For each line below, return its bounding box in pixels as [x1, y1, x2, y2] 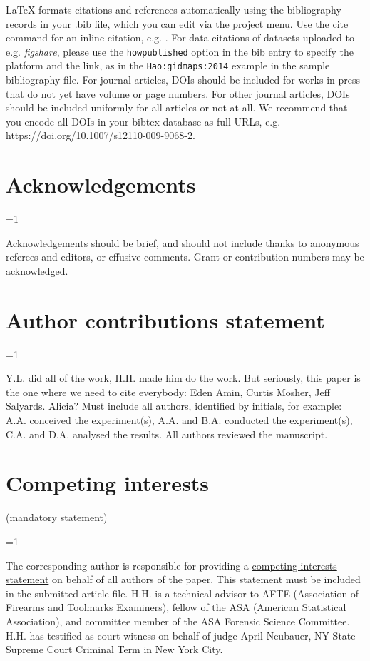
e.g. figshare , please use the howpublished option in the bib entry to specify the [6, 44, 354, 59]
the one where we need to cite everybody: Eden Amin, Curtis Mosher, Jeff [6, 384, 330, 399]
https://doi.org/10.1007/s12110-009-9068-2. [6, 128, 195, 143]
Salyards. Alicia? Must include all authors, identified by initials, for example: [6, 398, 342, 413]
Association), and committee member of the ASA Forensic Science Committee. [6, 613, 350, 628]
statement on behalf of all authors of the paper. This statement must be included [6, 572, 361, 587]
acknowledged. [6, 263, 68, 278]
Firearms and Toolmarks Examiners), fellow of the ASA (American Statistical [6, 600, 346, 615]
